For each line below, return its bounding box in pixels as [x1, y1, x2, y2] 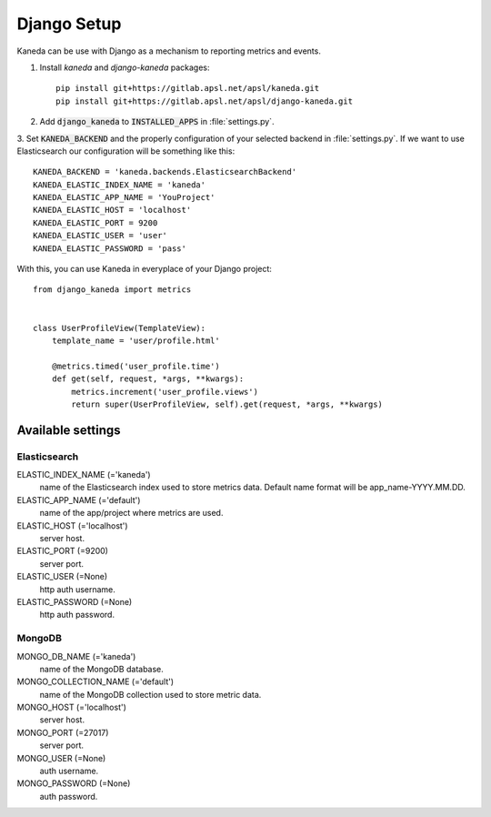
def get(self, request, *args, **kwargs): [51, 374, 245, 384]
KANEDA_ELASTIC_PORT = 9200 [33, 217, 158, 227]
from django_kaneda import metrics [33, 285, 192, 295]
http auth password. [39, 610, 115, 620]
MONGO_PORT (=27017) [16, 727, 109, 738]
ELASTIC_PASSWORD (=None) [16, 596, 133, 607]
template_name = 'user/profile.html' [51, 335, 220, 346]
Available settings [16, 422, 122, 438]
